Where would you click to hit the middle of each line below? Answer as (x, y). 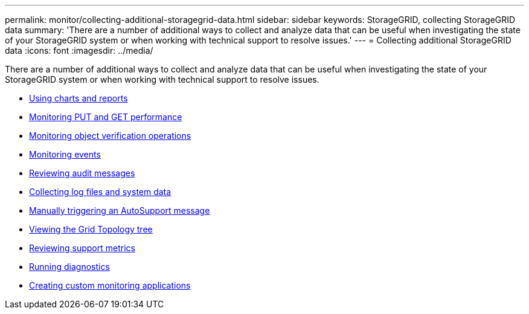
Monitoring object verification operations (110, 136)
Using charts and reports (79, 98)
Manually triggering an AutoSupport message (120, 210)
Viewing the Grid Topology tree (91, 229)
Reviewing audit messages (82, 173)
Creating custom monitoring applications (110, 285)
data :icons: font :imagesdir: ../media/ (79, 50)
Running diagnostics (69, 267)
